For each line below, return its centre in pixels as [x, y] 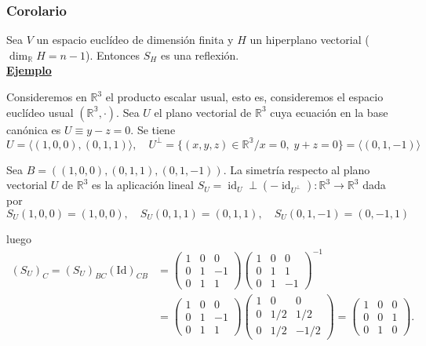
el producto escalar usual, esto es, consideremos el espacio [244, 97]
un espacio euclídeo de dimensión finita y [135, 40]
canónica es [34, 129]
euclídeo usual [40, 112]
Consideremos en [47, 97]
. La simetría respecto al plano [297, 169]
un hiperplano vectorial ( [309, 40]
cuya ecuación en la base [329, 112]
